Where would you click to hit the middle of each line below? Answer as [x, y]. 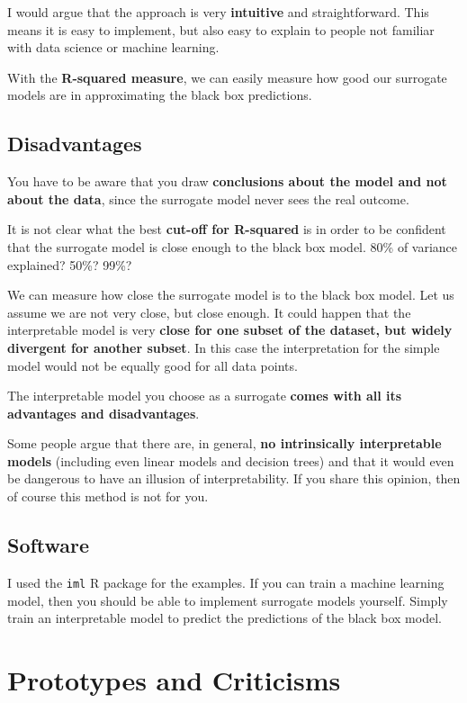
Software [49, 545]
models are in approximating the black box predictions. [160, 95]
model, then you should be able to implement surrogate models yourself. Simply [228, 600]
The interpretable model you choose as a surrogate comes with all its [205, 396]
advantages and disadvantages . [103, 413]
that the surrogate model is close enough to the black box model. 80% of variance [233, 246]
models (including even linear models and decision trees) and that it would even [231, 460]
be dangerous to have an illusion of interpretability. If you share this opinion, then [234, 478]
